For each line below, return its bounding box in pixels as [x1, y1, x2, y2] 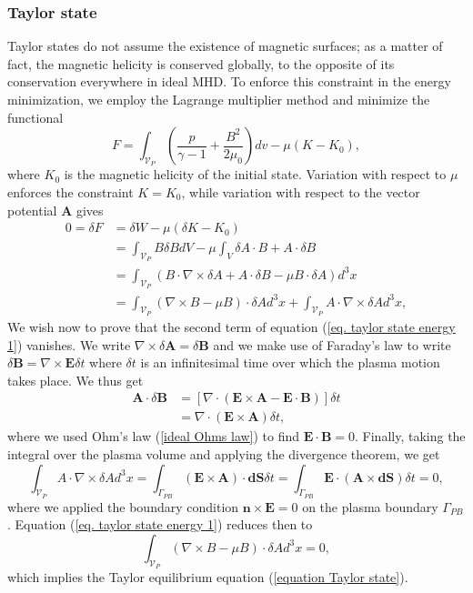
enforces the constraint [7, 182, 134, 201]
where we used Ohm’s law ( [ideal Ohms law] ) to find [7, 427, 300, 446]
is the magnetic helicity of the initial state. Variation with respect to [64, 165, 447, 184]
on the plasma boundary [302, 497, 438, 516]
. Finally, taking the [355, 427, 466, 446]
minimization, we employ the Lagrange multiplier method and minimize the [7, 90, 430, 108]
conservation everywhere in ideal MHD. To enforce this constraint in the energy [7, 72, 451, 91]
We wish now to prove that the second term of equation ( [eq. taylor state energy [7, 317, 456, 336]
